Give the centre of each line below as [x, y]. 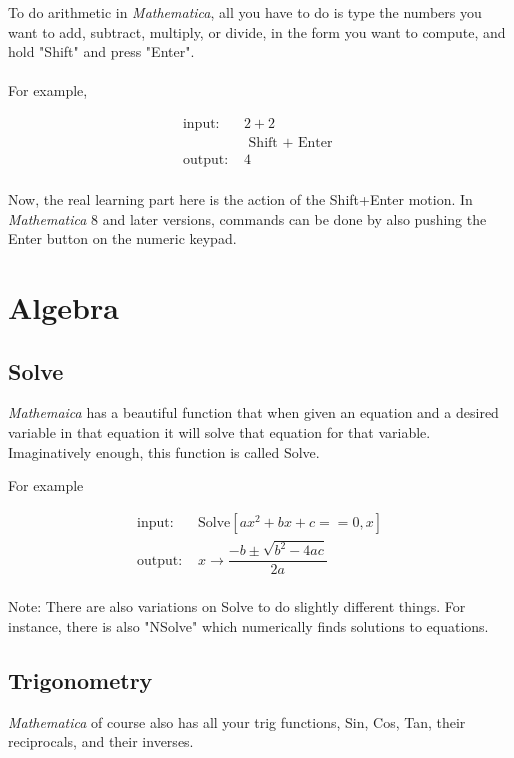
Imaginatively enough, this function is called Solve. [164, 451]
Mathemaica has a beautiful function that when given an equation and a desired [253, 412]
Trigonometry [80, 679]
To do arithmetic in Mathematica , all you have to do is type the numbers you [245, 12]
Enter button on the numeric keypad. [122, 238]
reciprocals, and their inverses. [101, 741]
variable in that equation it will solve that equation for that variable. [219, 432]
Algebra [63, 307]
